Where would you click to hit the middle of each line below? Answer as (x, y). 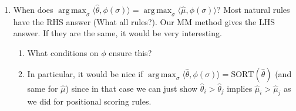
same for (43, 88)
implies (240, 88)
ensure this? (130, 52)
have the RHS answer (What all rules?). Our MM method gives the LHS (144, 21)
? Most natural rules (253, 9)
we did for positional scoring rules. (89, 101)
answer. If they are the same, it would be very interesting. (117, 33)
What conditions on (63, 52)
